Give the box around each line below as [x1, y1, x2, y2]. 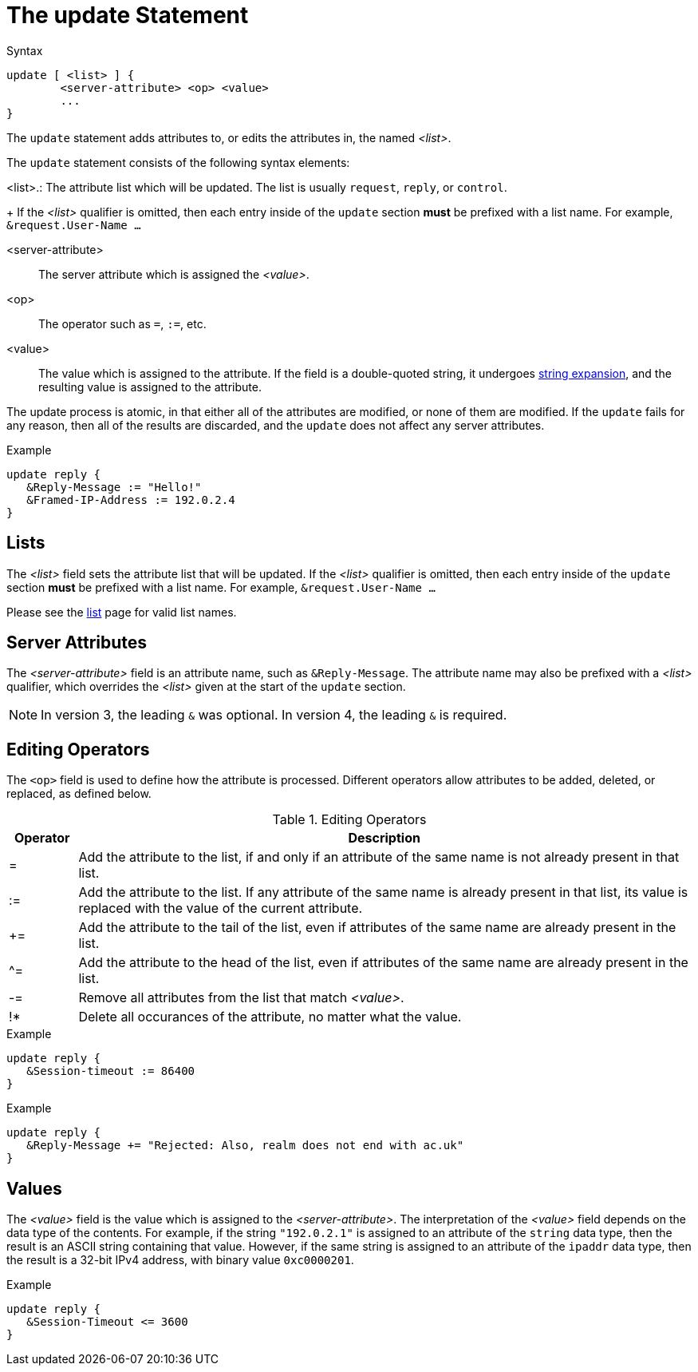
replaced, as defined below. [6, 787, 152, 801]
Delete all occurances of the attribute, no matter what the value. [78, 1009, 462, 1025]
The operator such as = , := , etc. [38, 316, 207, 331]
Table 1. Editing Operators [272, 811, 427, 828]
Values [6, 1178, 62, 1199]
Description [348, 830, 420, 847]
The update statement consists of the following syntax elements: [6, 155, 350, 169]
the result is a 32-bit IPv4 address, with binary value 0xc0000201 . [6, 1253, 354, 1267]
